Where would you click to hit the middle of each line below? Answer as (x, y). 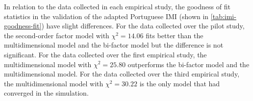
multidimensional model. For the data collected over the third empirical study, (122, 74)
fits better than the (175, 35)
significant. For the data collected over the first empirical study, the (105, 54)
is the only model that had (180, 83)
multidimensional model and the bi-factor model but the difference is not (114, 45)
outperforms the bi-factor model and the (189, 64)
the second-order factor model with (57, 35)
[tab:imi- (223, 16)
